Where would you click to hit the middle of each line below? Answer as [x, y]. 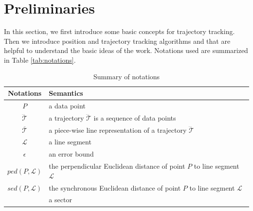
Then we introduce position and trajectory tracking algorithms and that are [117, 41]
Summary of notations [126, 76]
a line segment [70, 142]
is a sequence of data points [135, 117]
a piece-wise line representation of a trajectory [118, 130]
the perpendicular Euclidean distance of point [117, 166]
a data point [67, 105]
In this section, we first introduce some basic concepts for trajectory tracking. [119, 31]
